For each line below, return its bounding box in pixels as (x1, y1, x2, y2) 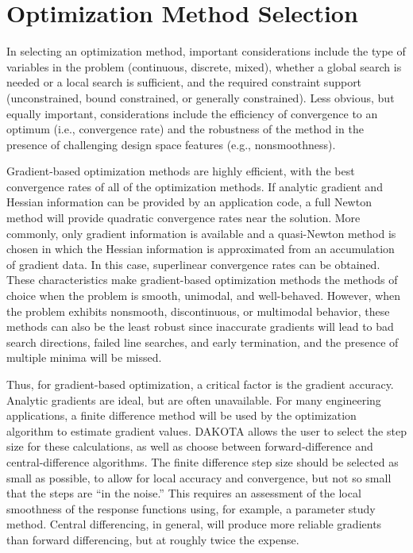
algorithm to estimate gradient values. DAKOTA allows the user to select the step (6, 422, 407, 439)
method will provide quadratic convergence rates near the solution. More (6, 209, 361, 226)
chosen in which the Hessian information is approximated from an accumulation (6, 240, 395, 257)
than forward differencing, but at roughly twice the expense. (6, 531, 299, 547)
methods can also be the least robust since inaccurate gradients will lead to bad (6, 318, 394, 335)
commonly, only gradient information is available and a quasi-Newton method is (6, 225, 396, 241)
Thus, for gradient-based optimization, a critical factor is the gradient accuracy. (6, 376, 394, 392)
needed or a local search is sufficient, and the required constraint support (6, 74, 362, 90)
